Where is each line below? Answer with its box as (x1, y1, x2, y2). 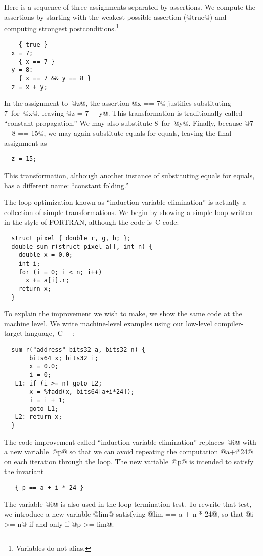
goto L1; (29, 405, 59, 412)
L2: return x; (15, 413, 62, 421)
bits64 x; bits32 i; (29, 354, 99, 362)
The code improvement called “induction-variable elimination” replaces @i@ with (4, 436, 256, 447)
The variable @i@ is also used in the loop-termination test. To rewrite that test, (4, 498, 252, 509)
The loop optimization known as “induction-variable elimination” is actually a (4, 197, 246, 207)
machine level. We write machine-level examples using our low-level (4, 318, 212, 328)
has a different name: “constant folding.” (4, 180, 129, 190)
